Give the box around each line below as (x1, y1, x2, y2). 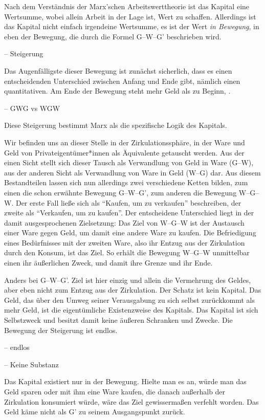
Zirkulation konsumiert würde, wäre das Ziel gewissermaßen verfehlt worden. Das (4, 396, 259, 407)
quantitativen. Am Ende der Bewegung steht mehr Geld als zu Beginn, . (4, 85, 231, 96)
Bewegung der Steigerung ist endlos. (4, 324, 118, 335)
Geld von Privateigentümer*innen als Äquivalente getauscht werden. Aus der (4, 147, 245, 158)
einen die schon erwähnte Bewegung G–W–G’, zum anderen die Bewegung (4, 187, 237, 197)
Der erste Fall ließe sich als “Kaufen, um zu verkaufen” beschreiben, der (15, 197, 241, 208)
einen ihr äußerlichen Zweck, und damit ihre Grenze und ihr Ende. (4, 257, 213, 268)
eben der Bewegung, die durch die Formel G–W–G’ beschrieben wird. (4, 31, 222, 41)
